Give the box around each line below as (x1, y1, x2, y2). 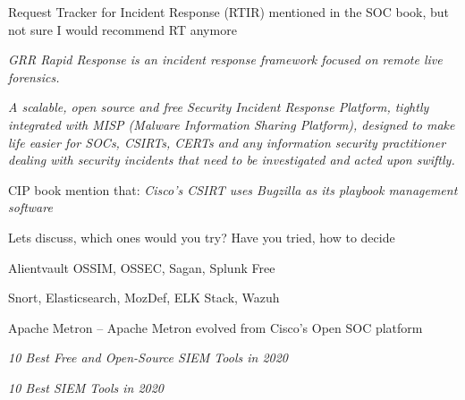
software (8, 198, 53, 217)
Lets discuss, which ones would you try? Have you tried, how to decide (8, 227, 395, 246)
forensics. (8, 67, 60, 86)
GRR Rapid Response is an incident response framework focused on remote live (8, 50, 443, 69)
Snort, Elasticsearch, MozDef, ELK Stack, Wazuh (8, 288, 280, 307)
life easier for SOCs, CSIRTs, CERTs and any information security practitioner (8, 132, 446, 151)
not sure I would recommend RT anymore (8, 20, 237, 38)
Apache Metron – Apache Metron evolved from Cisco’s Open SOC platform (8, 318, 423, 336)
